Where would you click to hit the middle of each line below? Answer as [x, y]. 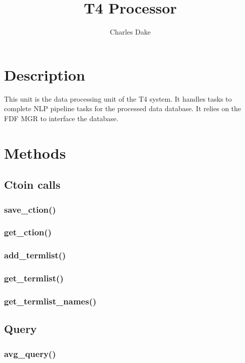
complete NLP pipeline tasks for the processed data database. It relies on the [123, 108]
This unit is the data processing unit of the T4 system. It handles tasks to [118, 98]
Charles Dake [130, 32]
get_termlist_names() [50, 301]
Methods [35, 152]
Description [45, 74]
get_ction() [28, 232]
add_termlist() [35, 255]
